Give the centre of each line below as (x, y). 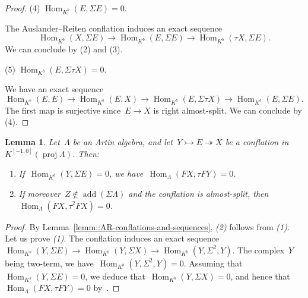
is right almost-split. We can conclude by (228, 110)
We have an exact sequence (54, 89)
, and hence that (260, 276)
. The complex (258, 250)
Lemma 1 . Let (32, 141)
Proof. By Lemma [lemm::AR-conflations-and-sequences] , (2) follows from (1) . (147, 226)
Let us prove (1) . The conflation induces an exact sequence (112, 238)
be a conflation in (257, 141)
